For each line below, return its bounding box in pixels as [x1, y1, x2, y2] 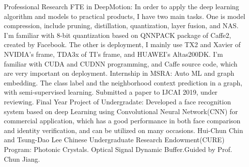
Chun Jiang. [4, 153, 40, 164]
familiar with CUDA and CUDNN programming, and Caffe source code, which [4, 58, 238, 68]
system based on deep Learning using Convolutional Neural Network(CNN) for [4, 106, 238, 116]
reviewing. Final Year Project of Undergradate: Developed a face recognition [4, 96, 231, 106]
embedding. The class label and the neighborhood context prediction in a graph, [4, 77, 243, 87]
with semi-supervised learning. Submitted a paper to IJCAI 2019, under [4, 87, 218, 97]
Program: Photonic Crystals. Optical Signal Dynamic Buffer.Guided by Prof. [4, 144, 233, 154]
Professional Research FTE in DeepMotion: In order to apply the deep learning [4, 1, 239, 11]
